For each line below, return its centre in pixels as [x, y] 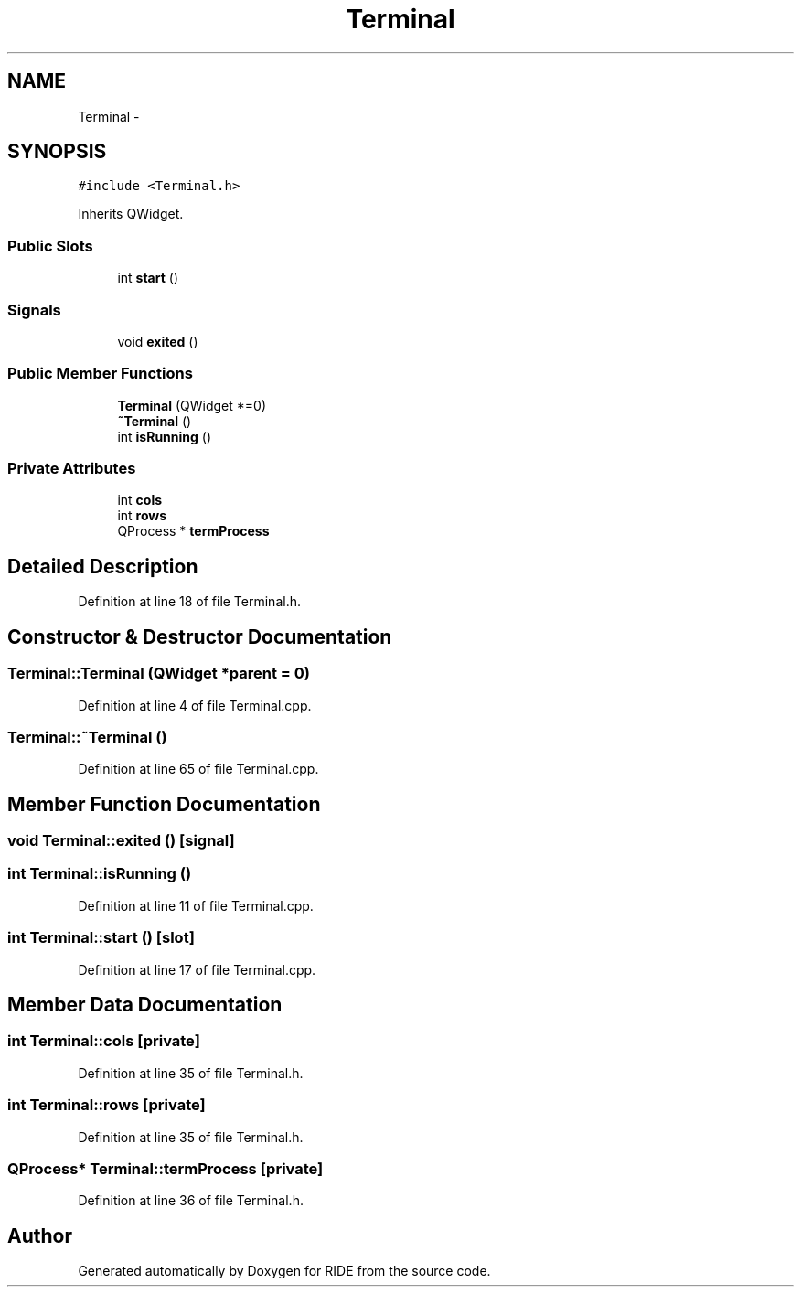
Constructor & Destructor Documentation [200, 636]
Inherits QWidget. [131, 214]
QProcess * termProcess [193, 531]
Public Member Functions [100, 374]
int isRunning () [165, 436]
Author [40, 1235]
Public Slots [50, 246]
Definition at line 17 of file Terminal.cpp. [197, 969]
